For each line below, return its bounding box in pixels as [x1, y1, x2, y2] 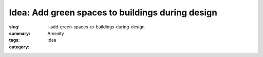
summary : [9, 30, 31, 36]
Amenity [47, 30, 64, 36]
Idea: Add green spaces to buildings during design [9, 7, 218, 18]
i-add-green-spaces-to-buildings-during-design [47, 24, 145, 30]
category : [9, 44, 30, 50]
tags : [9, 37, 20, 43]
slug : [9, 24, 19, 30]
